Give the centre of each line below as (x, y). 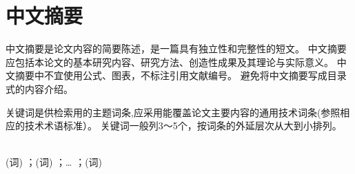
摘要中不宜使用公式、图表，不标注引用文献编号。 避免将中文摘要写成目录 (181, 75)
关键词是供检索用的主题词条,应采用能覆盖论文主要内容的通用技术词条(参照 (173, 112)
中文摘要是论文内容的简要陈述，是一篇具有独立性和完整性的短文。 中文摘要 (176, 48)
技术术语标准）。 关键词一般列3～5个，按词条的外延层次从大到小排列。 (183, 126)
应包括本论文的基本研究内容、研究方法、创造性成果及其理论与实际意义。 (170, 62)
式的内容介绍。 (39, 88)
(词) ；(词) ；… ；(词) (54, 162)
